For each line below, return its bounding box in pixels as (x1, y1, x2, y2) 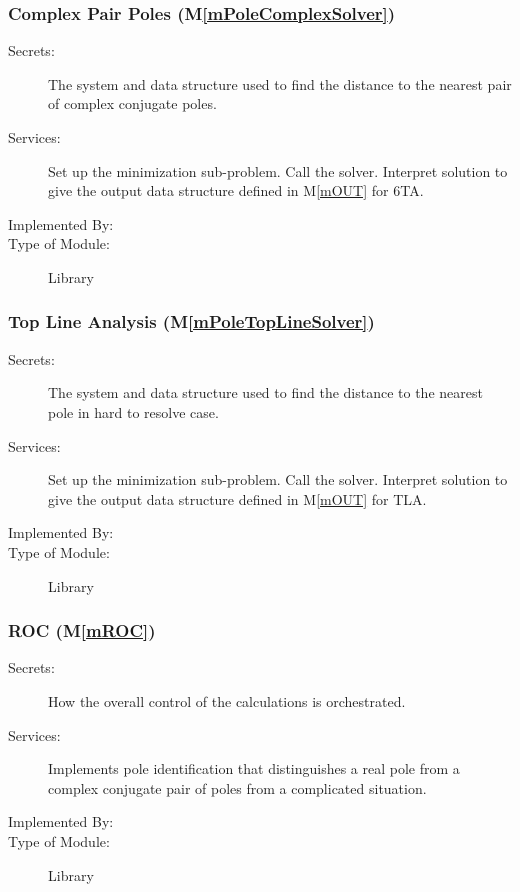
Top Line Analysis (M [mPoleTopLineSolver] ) (8, 309, 375, 334)
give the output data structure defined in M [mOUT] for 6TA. (48, 180, 424, 201)
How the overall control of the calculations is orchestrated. (48, 690, 406, 711)
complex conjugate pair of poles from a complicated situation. (48, 777, 427, 798)
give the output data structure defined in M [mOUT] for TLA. (48, 488, 427, 509)
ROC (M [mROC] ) (8, 618, 156, 643)
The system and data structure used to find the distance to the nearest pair (48, 73, 512, 94)
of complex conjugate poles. (48, 93, 217, 114)
